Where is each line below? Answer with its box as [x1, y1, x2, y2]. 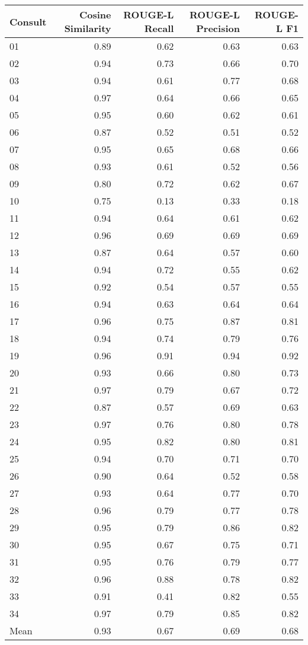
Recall [144, 21, 174, 35]
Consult [9, 14, 47, 28]
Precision [196, 21, 240, 35]
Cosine [79, 8, 111, 21]
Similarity [64, 21, 111, 35]
